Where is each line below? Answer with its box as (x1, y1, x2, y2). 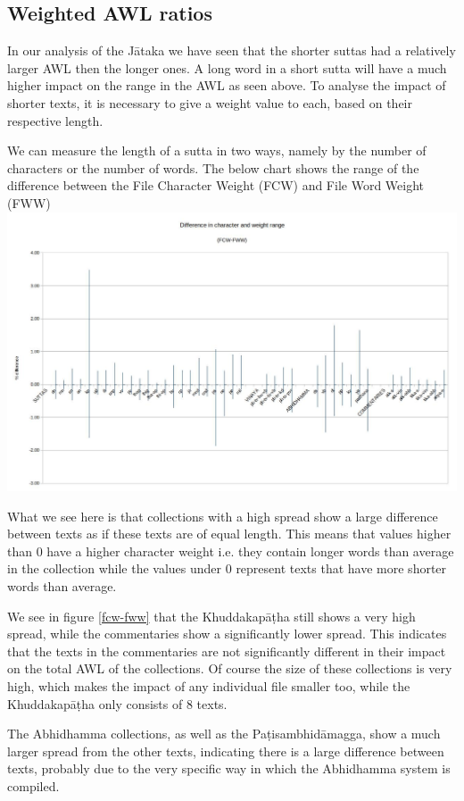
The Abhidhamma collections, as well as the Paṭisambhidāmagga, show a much (7, 724, 441, 743)
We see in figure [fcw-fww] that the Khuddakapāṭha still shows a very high (7, 606, 416, 625)
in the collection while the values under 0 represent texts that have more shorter (7, 559, 447, 578)
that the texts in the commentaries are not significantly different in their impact (7, 641, 446, 660)
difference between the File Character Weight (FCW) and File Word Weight (7, 176, 425, 195)
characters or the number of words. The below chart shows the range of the (7, 158, 419, 177)
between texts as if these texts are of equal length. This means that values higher (7, 524, 452, 543)
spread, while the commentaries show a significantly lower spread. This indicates (7, 624, 447, 643)
